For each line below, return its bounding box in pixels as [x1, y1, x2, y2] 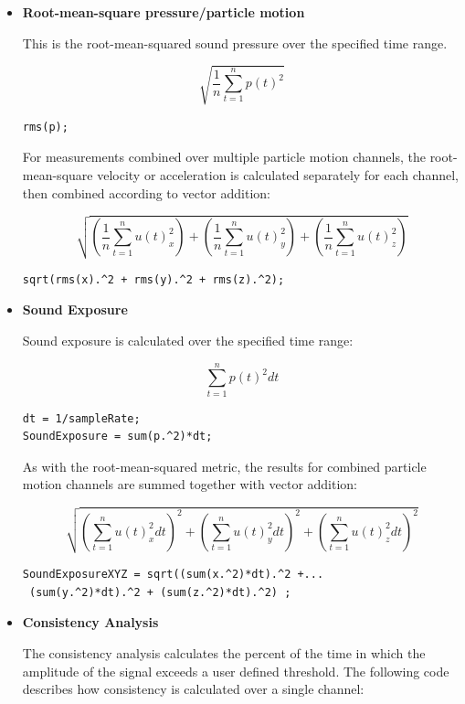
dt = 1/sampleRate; [22, 411, 141, 425]
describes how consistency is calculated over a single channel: [22, 679, 365, 699]
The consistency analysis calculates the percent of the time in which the [22, 644, 426, 663]
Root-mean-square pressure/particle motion [22, 3, 305, 21]
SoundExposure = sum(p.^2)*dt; [22, 430, 213, 443]
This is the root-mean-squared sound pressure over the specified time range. [22, 33, 448, 52]
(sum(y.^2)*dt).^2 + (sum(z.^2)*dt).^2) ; [28, 585, 291, 599]
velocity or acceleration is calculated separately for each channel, [97, 165, 459, 184]
